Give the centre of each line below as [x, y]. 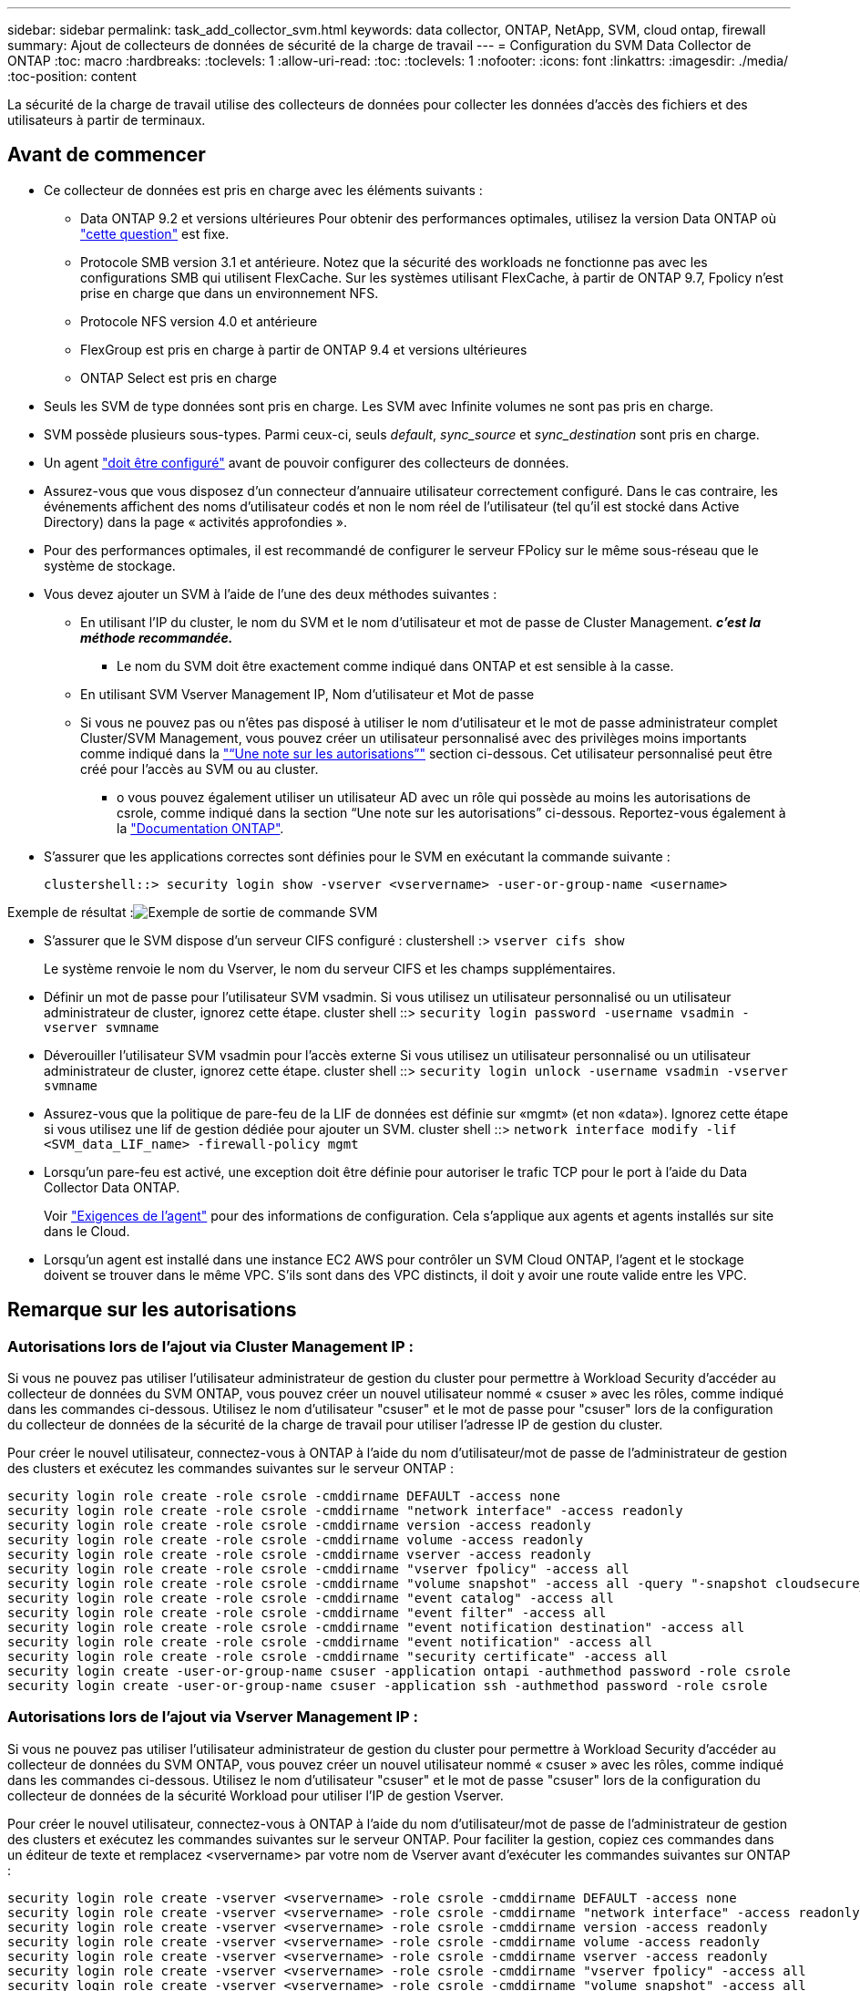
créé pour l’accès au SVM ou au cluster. [200, 769]
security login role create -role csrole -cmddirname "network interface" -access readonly [345, 1511]
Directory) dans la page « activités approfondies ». [196, 521]
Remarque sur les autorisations [152, 1310]
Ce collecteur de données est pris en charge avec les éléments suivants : [263, 190]
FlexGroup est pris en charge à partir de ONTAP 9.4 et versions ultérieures [304, 349]
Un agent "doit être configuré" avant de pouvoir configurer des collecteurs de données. [307, 462]
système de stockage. [110, 565]
